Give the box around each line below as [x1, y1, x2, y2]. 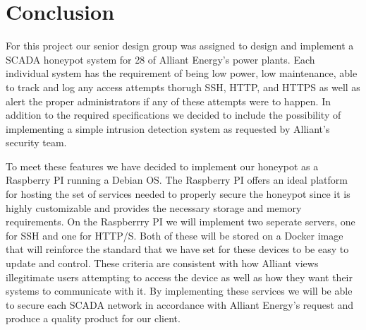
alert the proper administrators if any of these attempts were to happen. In [6, 93, 331, 108]
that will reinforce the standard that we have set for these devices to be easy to [6, 242, 349, 257]
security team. [6, 135, 67, 150]
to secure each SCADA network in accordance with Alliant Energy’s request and [6, 297, 354, 312]
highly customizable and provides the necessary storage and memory [6, 200, 302, 215]
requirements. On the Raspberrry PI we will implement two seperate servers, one [6, 214, 355, 229]
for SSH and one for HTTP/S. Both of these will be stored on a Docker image [6, 228, 343, 242]
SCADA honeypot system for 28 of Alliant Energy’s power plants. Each [6, 52, 315, 66]
